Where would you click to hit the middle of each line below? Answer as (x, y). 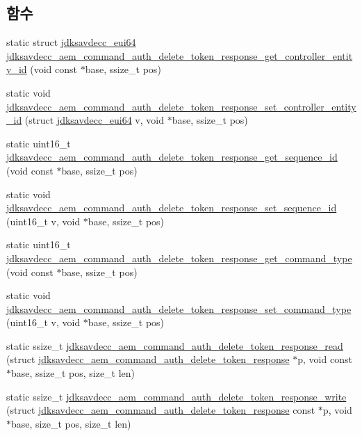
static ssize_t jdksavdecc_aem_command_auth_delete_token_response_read (175, 345)
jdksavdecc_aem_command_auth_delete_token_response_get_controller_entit (180, 55)
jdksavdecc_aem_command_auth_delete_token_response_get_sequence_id (172, 157)
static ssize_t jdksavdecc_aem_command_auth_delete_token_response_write (176, 396)
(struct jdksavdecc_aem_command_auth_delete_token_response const (161, 410)
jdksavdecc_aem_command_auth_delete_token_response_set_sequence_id (172, 208)
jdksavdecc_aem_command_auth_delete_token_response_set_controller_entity (181, 106)
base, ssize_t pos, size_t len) (73, 373)
